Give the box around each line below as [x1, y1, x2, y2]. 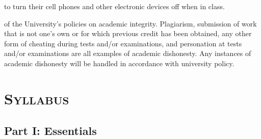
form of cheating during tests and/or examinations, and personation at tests [4, 38, 242, 48]
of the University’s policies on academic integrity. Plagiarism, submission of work [4, 18, 257, 29]
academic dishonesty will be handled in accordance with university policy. [4, 58, 234, 68]
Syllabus [4, 88, 69, 108]
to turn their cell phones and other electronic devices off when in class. [4, 1, 225, 11]
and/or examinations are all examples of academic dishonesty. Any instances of [4, 48, 251, 59]
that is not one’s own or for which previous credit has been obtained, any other [4, 28, 252, 39]
